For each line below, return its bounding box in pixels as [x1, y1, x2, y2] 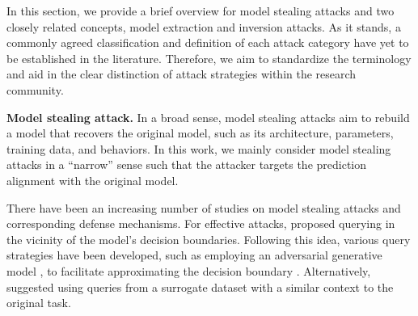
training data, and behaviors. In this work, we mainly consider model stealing [6, 140, 391, 157]
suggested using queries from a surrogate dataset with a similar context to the [6, 278, 394, 295]
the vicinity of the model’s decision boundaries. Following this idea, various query [6, 230, 411, 247]
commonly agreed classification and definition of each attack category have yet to [6, 34, 409, 51]
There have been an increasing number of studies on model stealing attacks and [6, 199, 401, 216]
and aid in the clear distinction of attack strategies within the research [6, 65, 357, 82]
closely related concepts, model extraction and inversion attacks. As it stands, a [6, 18, 401, 35]
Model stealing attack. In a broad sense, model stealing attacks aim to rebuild [6, 108, 410, 125]
